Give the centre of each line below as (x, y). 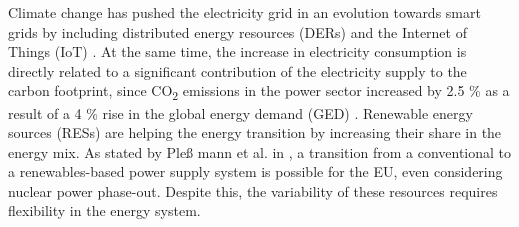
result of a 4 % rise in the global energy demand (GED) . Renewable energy (240, 112)
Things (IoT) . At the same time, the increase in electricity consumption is (237, 51)
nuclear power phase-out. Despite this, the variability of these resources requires (253, 190)
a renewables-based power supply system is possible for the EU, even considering (255, 171)
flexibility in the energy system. (104, 210)
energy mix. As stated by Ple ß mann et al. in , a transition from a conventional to (260, 151)
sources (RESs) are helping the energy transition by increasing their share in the (255, 132)
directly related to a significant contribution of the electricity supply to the (237, 70)
